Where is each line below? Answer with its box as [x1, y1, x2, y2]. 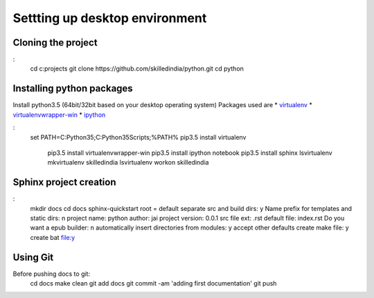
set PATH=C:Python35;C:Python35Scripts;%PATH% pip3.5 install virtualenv [30, 133, 247, 141]
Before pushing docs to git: [12, 270, 90, 278]
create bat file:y [30, 233, 75, 241]
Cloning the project [12, 37, 98, 48]
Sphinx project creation [12, 176, 116, 188]
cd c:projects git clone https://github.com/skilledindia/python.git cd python [30, 64, 244, 73]
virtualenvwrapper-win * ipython [12, 111, 106, 119]
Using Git [12, 251, 54, 263]
